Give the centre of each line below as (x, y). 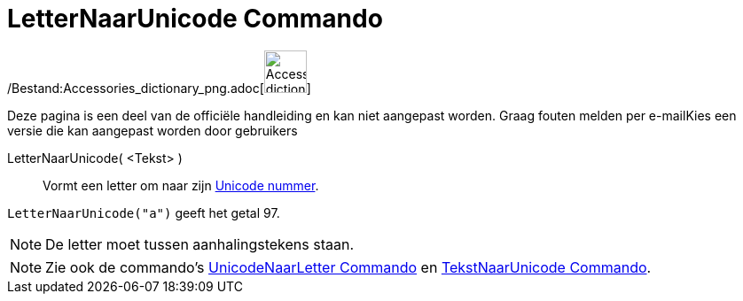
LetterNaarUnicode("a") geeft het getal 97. (144, 212)
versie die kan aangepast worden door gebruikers (153, 130)
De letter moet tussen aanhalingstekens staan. (200, 244)
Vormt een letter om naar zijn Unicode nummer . (181, 185)
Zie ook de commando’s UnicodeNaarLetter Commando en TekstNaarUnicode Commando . (348, 267)
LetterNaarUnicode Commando (195, 19)
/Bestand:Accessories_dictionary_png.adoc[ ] (159, 88)
